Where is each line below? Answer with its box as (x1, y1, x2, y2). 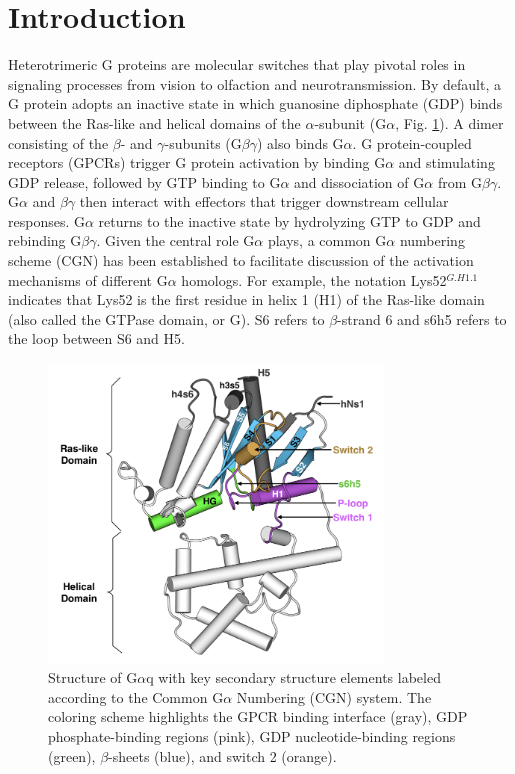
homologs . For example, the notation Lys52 (181, 269, 447, 290)
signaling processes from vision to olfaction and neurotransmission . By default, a (8, 73, 501, 94)
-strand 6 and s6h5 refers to (337, 308, 507, 329)
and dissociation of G (294, 171, 425, 192)
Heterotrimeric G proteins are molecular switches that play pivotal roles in (8, 54, 466, 75)
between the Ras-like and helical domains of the (8, 112, 301, 133)
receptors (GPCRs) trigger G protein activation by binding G (8, 152, 386, 173)
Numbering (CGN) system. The (236, 686, 432, 707)
